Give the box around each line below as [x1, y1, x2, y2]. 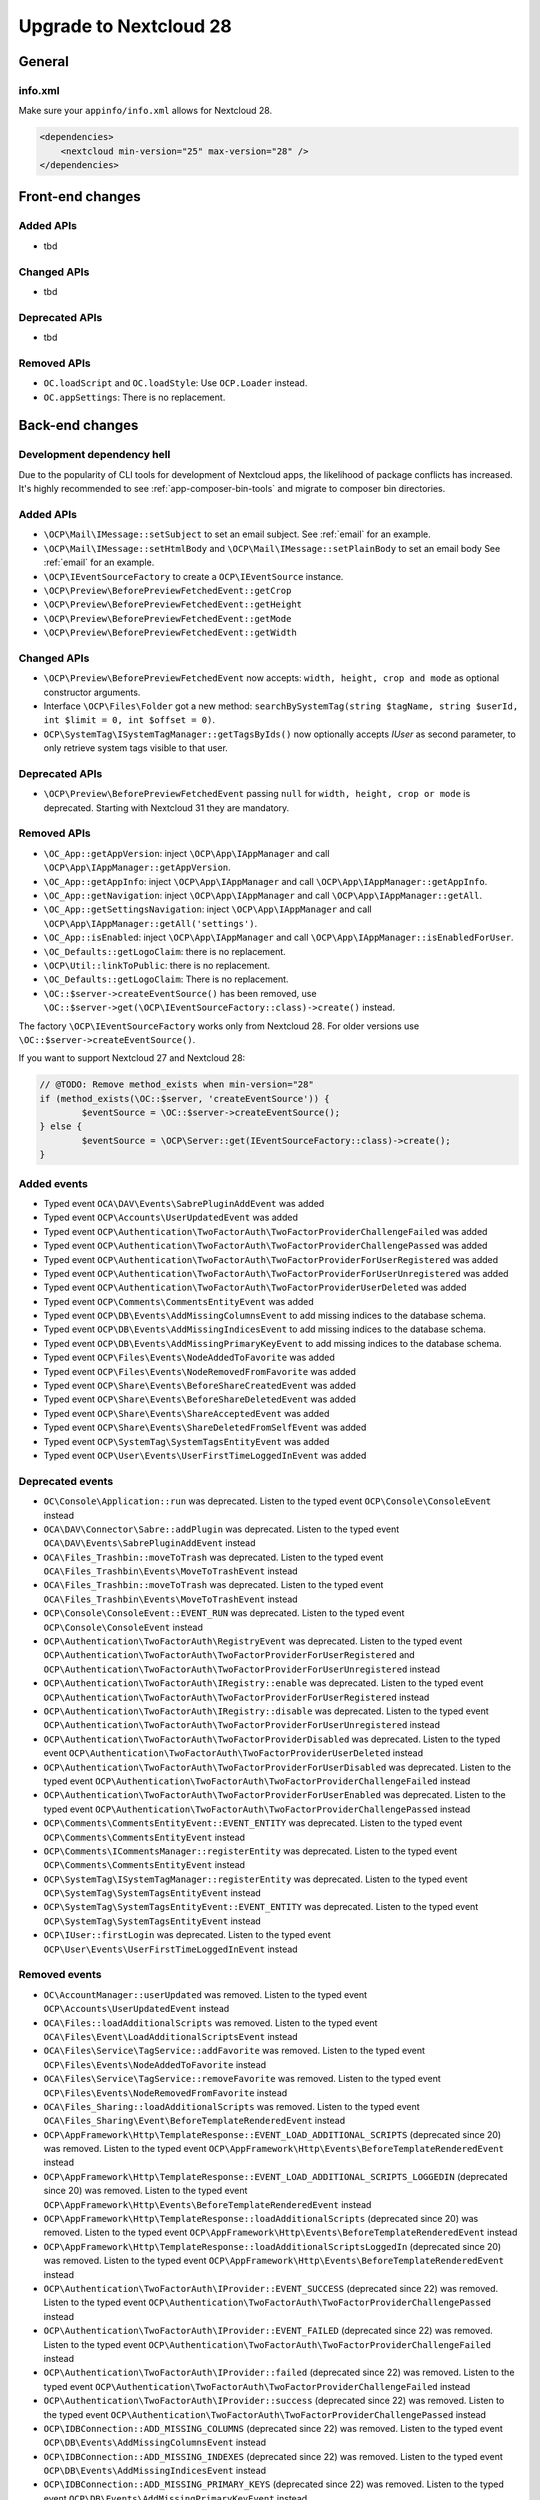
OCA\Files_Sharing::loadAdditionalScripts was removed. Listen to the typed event [43, 2100, 420, 2112]
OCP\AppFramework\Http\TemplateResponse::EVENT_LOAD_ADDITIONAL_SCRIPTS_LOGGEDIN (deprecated [43, 2170, 509, 2182]
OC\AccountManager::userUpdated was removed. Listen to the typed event [43, 1988, 368, 2000]
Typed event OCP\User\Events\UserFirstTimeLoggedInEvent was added [43, 1450, 367, 1461]
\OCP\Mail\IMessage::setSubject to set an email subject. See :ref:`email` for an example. [43, 528, 432, 540]
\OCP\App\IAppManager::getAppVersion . [43, 861, 232, 874]
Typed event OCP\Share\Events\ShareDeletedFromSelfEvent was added [43, 1421, 367, 1434]
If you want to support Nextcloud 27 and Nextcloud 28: [18, 1052, 246, 1064]
